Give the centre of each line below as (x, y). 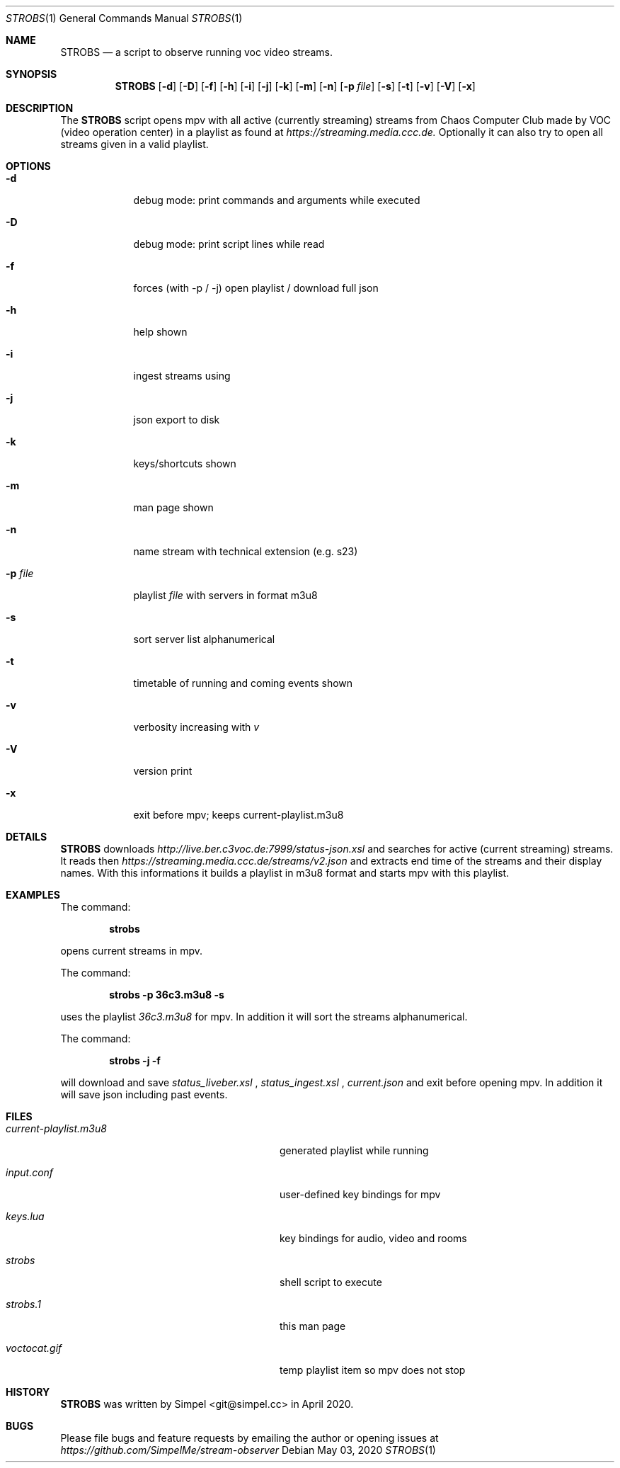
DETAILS (27, 837)
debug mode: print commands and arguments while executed (277, 200)
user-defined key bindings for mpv (360, 1194)
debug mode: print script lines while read (229, 244)
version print (163, 771)
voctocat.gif (34, 1348)
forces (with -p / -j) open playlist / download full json (256, 288)
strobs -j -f (135, 1060)
